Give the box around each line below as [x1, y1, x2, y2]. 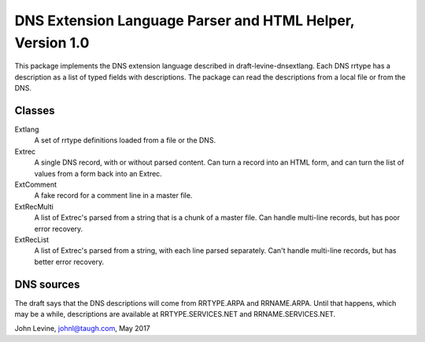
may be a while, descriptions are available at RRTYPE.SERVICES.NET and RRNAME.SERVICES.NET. [14, 310, 336, 319]
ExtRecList [14, 235, 50, 244]
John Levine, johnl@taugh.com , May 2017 [14, 324, 151, 333]
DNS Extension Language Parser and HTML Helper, [14, 12, 355, 29]
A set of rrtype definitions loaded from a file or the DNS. [34, 136, 216, 145]
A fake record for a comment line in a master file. [34, 191, 193, 200]
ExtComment [14, 180, 57, 189]
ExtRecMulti [14, 202, 54, 211]
